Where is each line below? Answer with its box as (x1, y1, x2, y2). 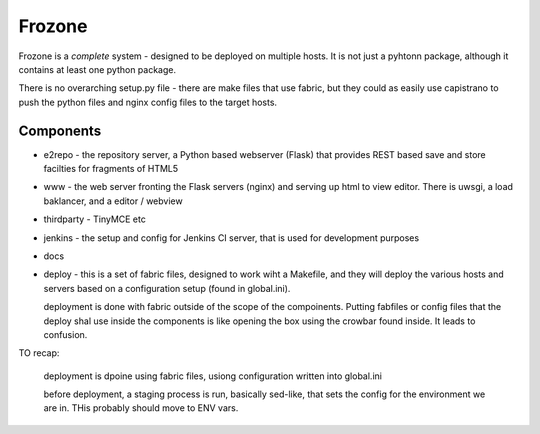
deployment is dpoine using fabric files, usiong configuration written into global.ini (43, 370, 382, 382)
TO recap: (18, 347, 60, 359)
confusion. (43, 328, 88, 340)
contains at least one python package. (18, 63, 177, 75)
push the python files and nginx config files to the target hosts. (18, 96, 278, 108)
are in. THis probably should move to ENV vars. (43, 402, 239, 414)
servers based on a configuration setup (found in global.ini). (43, 282, 291, 294)
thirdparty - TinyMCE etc (43, 213, 147, 225)
